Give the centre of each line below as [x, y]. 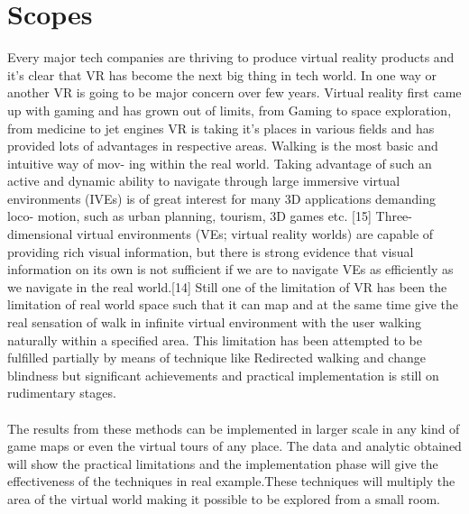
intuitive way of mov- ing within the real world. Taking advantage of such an [220, 163]
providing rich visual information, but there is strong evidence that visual [211, 251]
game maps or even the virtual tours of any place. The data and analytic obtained [234, 446]
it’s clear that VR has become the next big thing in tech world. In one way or [222, 74]
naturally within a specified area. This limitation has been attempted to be [215, 340]
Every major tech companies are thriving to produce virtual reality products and [231, 57]
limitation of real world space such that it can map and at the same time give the [233, 304]
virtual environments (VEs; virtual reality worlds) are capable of [255, 234]
